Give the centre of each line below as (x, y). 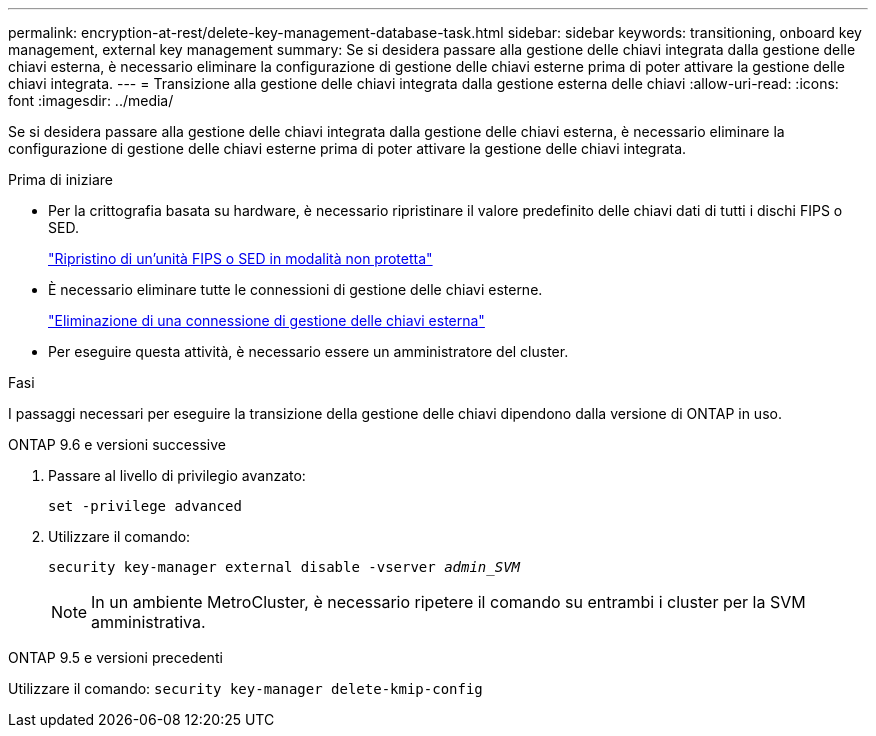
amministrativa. (148, 622)
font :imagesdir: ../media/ (91, 100)
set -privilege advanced (145, 506)
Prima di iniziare (60, 179)
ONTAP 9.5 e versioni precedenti (115, 657)
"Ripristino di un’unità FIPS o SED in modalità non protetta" (240, 258)
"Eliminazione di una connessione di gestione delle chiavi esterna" (266, 320)
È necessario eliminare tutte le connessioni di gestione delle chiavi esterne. (295, 289)
